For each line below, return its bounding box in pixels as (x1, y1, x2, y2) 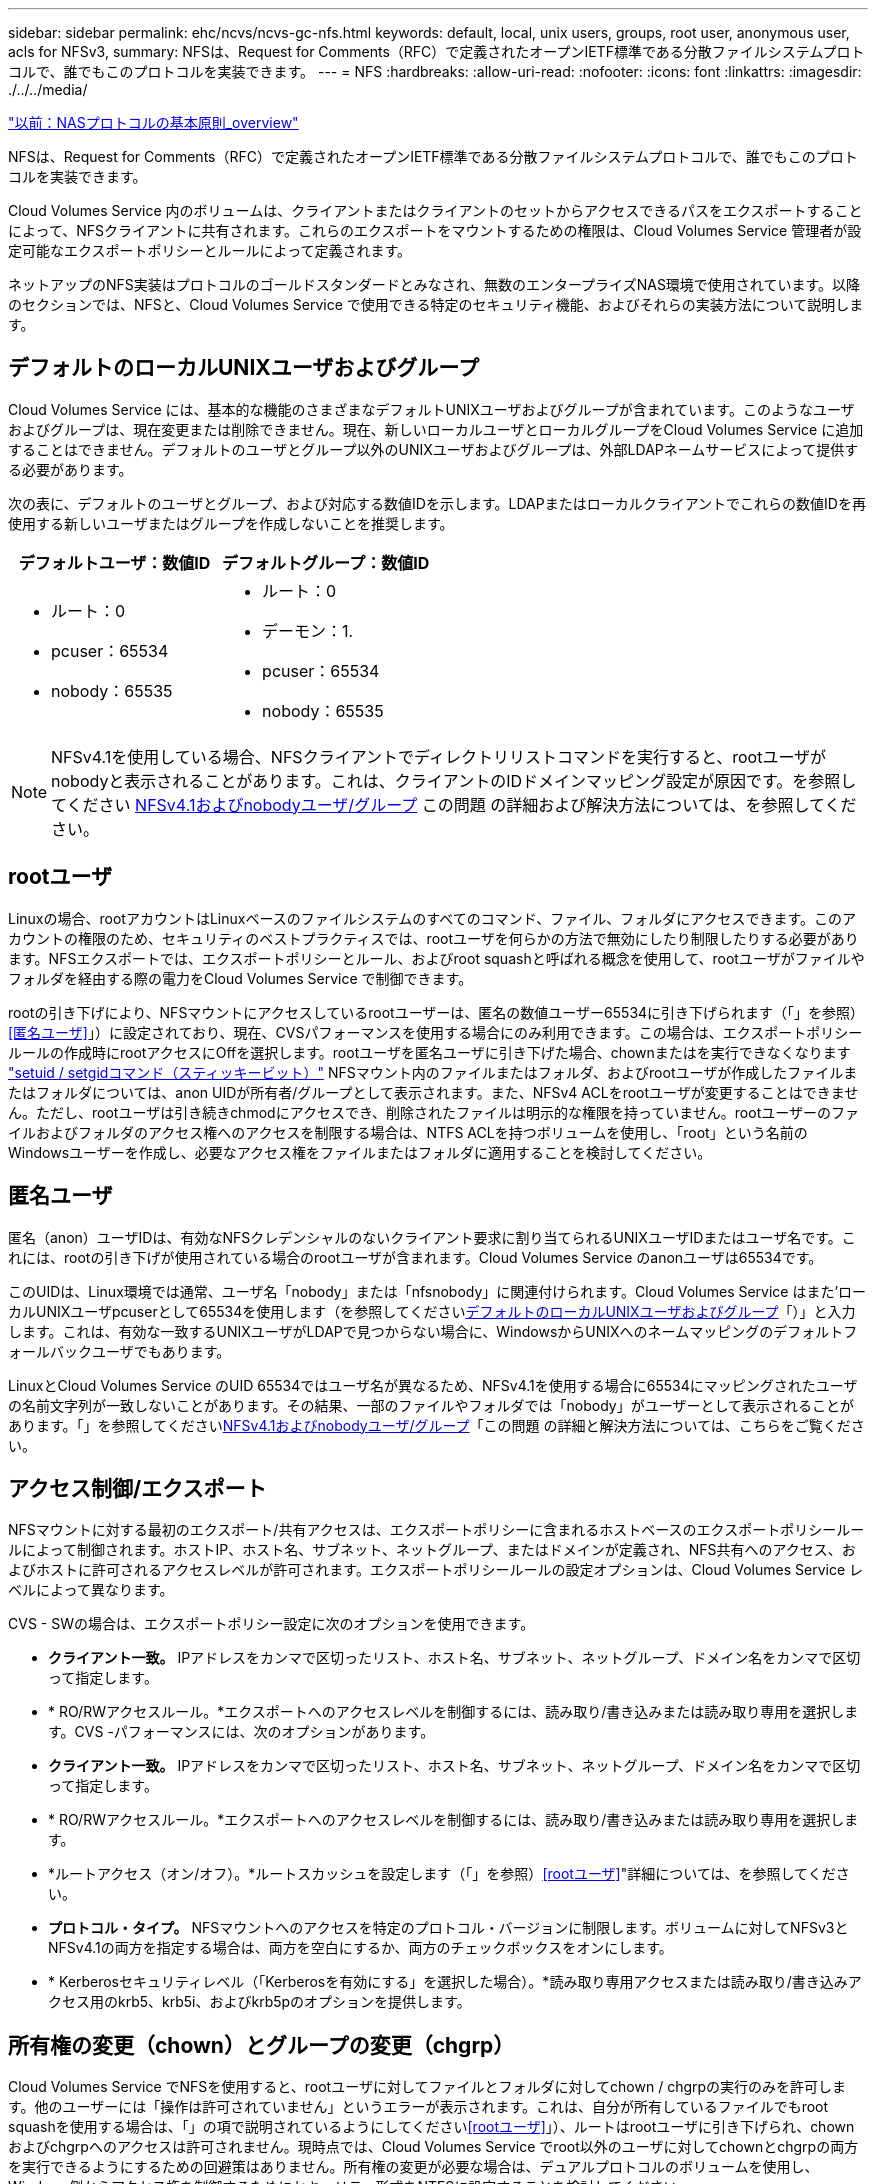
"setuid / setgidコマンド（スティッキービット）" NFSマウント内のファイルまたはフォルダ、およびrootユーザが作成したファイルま (8, 1063, 858, 1081)
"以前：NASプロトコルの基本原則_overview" (8, 114, 299, 131)
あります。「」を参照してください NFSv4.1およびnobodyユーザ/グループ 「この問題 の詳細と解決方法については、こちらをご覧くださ (8, 1416, 865, 1434)
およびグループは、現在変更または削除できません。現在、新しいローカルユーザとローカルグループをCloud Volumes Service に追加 (8, 420, 864, 438)
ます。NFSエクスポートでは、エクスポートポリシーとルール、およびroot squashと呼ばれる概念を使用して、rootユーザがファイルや (8, 949, 865, 967)
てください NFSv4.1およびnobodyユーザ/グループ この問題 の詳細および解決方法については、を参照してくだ (51, 794, 857, 815)
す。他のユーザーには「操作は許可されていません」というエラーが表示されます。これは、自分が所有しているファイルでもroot (8, 2098, 829, 2116)
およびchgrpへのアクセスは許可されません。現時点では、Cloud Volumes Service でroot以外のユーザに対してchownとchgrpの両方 (8, 2138, 859, 2156)
